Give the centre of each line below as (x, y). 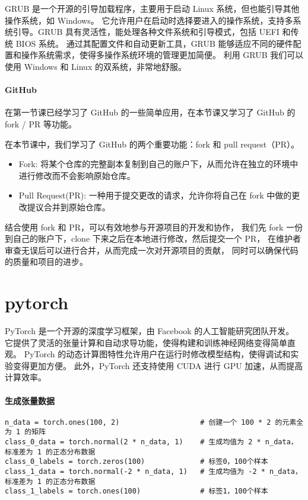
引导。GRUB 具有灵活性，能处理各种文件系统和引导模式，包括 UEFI (146, 32)
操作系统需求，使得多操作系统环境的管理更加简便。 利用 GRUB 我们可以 (162, 55)
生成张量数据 (30, 400)
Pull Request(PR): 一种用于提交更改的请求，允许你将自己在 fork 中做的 (155, 195)
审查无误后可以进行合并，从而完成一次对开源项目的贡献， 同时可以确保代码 (152, 250)
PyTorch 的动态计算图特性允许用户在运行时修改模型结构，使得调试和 (157, 354)
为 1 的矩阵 (26, 432)
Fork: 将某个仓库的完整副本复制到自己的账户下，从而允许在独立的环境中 (158, 164)
